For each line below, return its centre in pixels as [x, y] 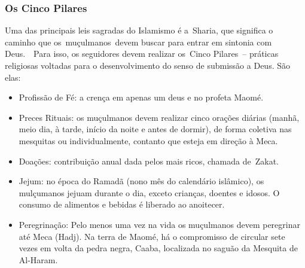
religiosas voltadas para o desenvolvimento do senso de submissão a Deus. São [147, 65]
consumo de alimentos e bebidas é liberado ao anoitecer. [122, 204]
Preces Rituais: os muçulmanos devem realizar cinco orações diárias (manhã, [159, 117]
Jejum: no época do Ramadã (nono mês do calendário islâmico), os [141, 181]
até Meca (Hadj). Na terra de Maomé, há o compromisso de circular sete [152, 236]
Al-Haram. [38, 259]
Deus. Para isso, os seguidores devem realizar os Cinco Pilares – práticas [142, 54]
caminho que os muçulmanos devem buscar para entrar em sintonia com [138, 42]
